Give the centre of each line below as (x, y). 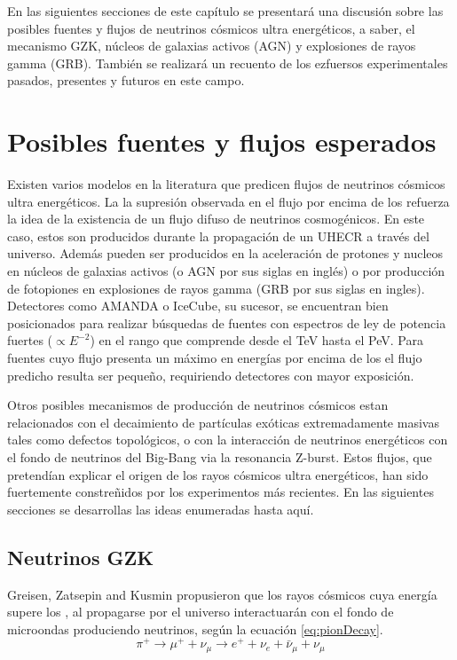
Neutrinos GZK (81, 557)
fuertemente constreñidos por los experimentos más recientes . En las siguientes (221, 492)
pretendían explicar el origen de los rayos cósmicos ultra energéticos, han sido (218, 474)
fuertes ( (30, 340)
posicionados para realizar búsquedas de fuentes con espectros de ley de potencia (227, 322)
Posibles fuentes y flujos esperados (222, 141)
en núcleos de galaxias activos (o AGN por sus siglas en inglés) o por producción (226, 271)
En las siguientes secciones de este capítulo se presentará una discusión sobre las (225, 11)
